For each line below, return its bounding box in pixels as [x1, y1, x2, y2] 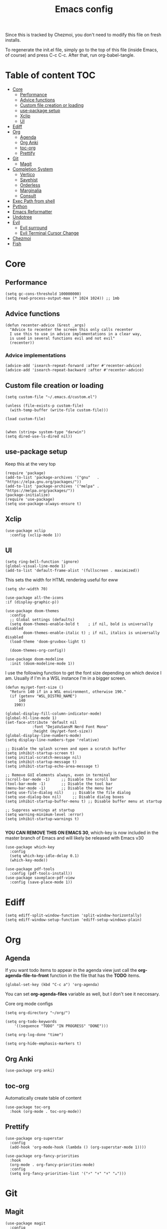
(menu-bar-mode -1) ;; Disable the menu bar [5, 786, 113, 791]
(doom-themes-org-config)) [9, 648, 66, 653]
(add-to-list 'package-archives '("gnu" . [5, 475, 99, 480]
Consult [19, 193, 36, 199]
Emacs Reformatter [12, 209, 52, 215]
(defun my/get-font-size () [5, 685, 64, 690]
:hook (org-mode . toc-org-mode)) [9, 1109, 81, 1114]
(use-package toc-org [5, 1105, 50, 1110]
